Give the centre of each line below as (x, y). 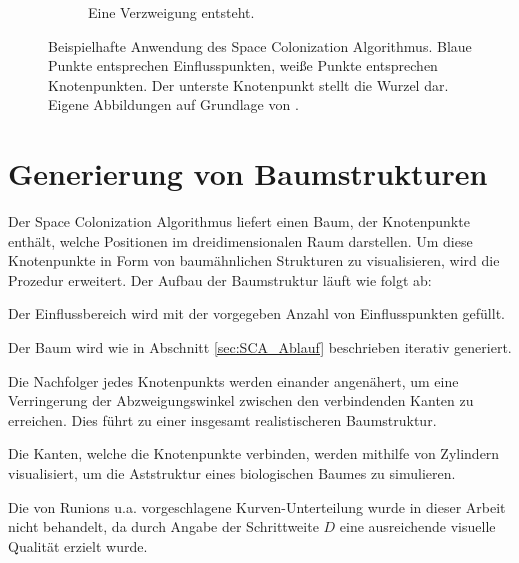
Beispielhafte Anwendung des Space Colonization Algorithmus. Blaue (260, 45)
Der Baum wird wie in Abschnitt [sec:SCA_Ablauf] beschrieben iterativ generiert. (260, 347)
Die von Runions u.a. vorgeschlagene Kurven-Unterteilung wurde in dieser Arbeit (257, 506)
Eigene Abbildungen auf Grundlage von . (173, 104)
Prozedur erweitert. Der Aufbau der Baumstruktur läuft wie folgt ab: (220, 279)
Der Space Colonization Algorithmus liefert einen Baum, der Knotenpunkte (239, 221)
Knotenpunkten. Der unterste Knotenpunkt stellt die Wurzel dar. (248, 84)
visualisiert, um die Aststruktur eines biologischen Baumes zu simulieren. (232, 473)
